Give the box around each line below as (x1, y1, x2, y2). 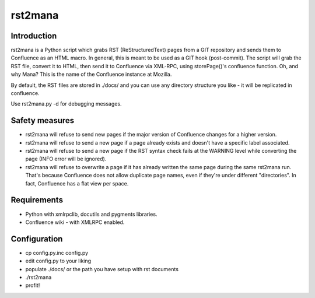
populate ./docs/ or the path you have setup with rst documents (25, 265, 179, 272)
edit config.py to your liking (25, 257, 92, 265)
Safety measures (10, 115, 75, 125)
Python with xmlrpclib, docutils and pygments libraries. (25, 211, 157, 218)
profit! (25, 282, 40, 289)
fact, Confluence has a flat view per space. (25, 180, 129, 187)
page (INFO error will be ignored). (25, 155, 107, 163)
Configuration (10, 234, 63, 244)
